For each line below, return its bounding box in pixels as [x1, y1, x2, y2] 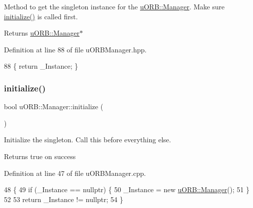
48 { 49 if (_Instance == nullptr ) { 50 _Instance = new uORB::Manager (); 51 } [4, 184, 250, 195]
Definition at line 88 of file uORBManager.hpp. [4, 44, 147, 54]
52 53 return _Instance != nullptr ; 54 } [4, 194, 123, 204]
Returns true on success [4, 151, 76, 161]
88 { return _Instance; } [4, 61, 78, 71]
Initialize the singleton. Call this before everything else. [4, 134, 171, 145]
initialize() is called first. [4, 11, 78, 21]
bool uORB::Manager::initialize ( [4, 101, 104, 112]
